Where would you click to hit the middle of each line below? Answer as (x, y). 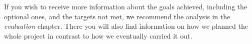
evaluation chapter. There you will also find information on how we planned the (126, 26)
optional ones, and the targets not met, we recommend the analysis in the (117, 16)
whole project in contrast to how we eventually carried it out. (98, 35)
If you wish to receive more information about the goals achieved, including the (125, 6)
